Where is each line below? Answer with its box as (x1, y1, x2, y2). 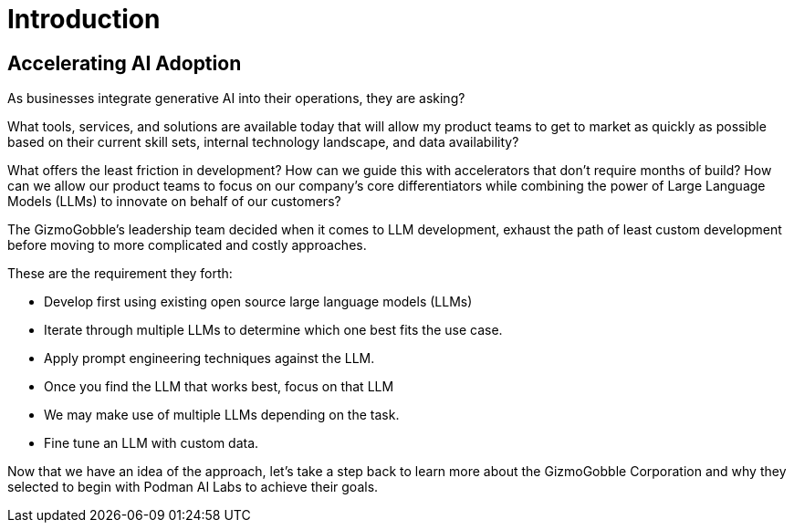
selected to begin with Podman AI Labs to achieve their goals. (7, 479, 379, 495)
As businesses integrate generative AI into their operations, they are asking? (7, 90, 465, 107)
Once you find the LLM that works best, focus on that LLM (44, 379, 394, 395)
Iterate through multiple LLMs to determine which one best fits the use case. (44, 322, 503, 338)
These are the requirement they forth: (7, 265, 233, 282)
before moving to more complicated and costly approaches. (7, 237, 367, 254)
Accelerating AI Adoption (7, 51, 242, 75)
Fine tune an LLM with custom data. (44, 435, 259, 452)
